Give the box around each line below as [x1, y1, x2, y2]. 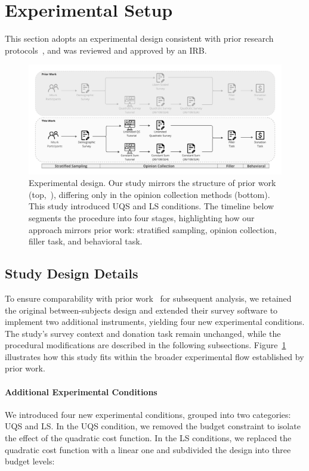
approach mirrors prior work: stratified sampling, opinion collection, [29, 223, 277, 235]
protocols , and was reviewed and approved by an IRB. [5, 44, 207, 56]
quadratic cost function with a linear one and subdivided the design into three [5, 443, 291, 455]
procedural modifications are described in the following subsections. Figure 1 [5, 339, 286, 351]
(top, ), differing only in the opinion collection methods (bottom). [29, 188, 270, 200]
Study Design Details [5, 264, 138, 283]
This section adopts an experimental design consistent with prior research [5, 32, 274, 45]
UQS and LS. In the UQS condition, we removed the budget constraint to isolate [5, 420, 301, 432]
